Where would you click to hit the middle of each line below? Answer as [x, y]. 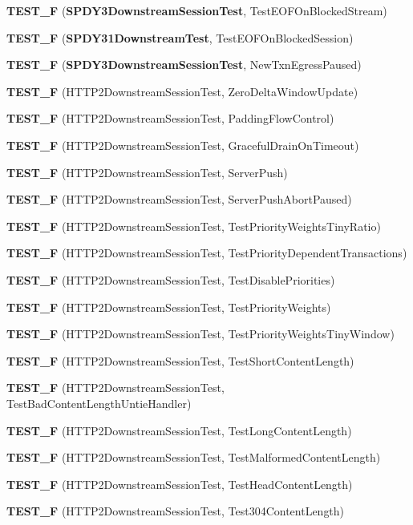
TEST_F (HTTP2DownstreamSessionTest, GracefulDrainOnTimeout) [183, 145]
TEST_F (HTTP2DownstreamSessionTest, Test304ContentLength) [176, 511]
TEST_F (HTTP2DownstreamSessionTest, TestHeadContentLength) [180, 484]
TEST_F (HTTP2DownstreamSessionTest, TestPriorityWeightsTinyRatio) [194, 226]
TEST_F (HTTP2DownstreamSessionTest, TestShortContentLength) [180, 360]
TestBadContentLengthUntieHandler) [99, 403]
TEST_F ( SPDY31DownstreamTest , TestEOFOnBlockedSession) [180, 37]
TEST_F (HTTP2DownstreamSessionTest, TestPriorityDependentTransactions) [207, 253]
